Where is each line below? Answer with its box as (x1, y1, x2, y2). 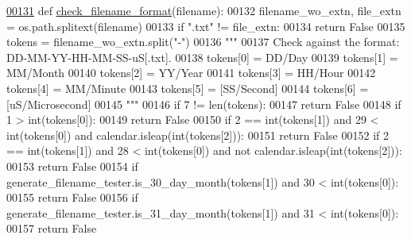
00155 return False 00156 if (6, 189, 138, 206)
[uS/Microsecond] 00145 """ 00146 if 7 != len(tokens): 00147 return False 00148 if (6, 95, 401, 112)
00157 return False (6, 220, 97, 237)
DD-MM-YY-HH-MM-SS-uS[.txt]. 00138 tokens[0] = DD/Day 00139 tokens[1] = (6, 48, 398, 65)
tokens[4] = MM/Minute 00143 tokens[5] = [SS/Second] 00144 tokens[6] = (6, 79, 369, 96)
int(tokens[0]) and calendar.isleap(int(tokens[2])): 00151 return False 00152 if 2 (6, 126, 390, 143)
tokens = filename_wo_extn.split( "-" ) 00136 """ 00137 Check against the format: (6, 33, 400, 50)
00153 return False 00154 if (6, 157, 138, 174)
